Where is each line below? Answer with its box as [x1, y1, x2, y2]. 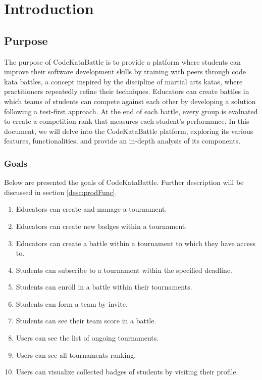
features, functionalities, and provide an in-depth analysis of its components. [4, 135, 241, 146]
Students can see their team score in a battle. [16, 315, 156, 326]
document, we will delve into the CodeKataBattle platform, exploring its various [4, 125, 253, 136]
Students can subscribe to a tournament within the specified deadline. [16, 264, 232, 275]
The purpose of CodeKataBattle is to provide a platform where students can [4, 56, 241, 67]
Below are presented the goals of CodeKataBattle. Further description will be [4, 177, 244, 187]
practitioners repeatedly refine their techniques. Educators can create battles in [4, 86, 249, 97]
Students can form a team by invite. [16, 298, 128, 309]
